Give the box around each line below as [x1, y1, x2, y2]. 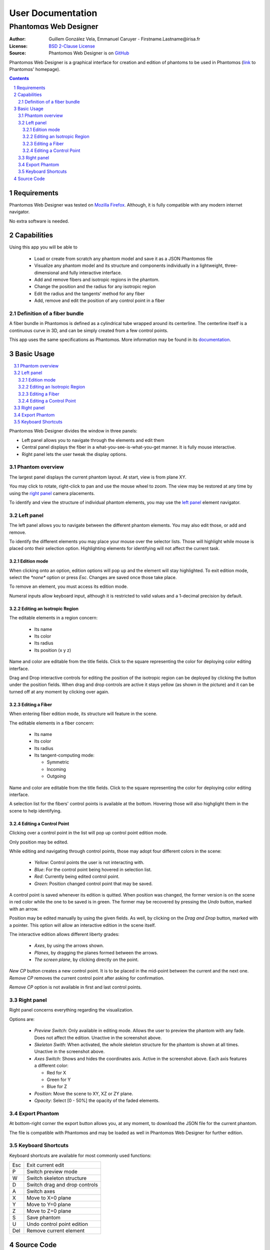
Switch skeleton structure [26, 1175, 87, 1182]
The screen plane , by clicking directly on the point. [34, 956, 139, 962]
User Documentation [9, 7, 97, 18]
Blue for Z [46, 1083, 67, 1089]
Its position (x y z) [34, 647, 71, 653]
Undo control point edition [26, 1220, 88, 1227]
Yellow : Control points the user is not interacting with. [34, 859, 144, 865]
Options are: [9, 1016, 35, 1022]
